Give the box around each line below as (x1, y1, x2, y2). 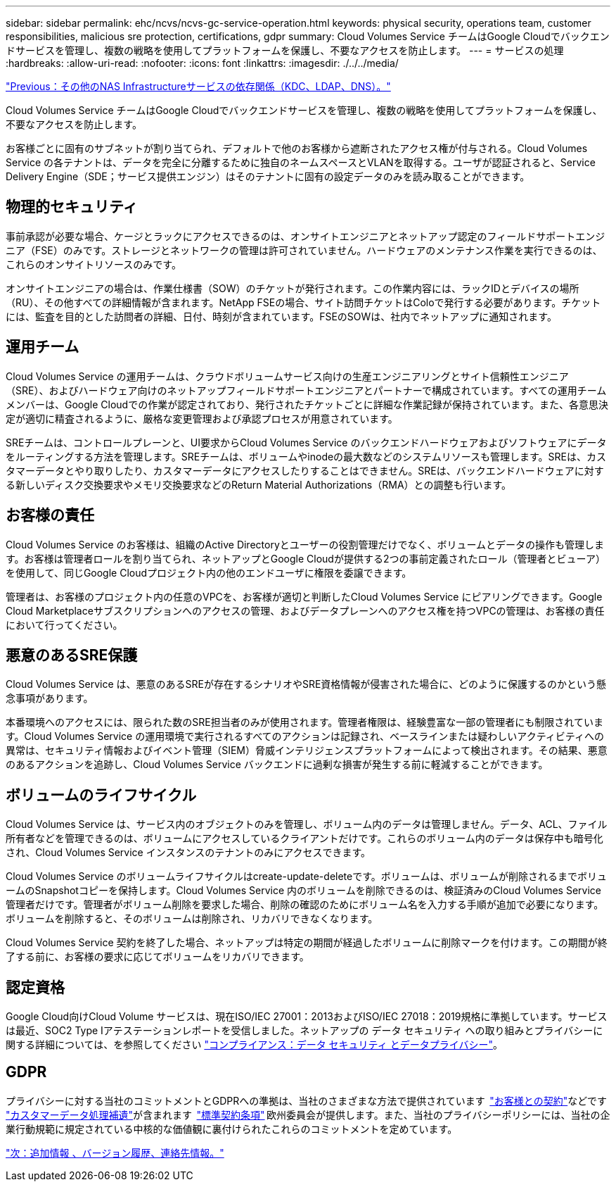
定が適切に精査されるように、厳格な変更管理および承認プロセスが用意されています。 (6, 412, 398, 425)
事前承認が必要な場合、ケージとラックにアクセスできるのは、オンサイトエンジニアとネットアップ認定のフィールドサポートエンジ (6, 230, 605, 242)
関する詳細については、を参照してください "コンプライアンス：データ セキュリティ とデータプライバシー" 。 (6, 1038, 503, 1051)
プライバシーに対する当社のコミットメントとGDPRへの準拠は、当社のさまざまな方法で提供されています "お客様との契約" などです (6, 1094, 607, 1107)
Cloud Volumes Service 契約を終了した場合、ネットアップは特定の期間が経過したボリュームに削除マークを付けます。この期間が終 (6, 936, 608, 949)
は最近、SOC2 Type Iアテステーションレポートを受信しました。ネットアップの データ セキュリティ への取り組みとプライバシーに (6, 1024, 603, 1037)
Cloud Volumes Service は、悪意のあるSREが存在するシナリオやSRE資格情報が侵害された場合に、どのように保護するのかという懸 (6, 678, 606, 691)
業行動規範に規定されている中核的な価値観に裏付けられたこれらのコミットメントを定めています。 (6, 1122, 458, 1135)
